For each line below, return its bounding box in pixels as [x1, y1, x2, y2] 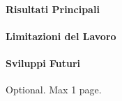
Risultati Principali [6, 1, 100, 16]
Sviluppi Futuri [6, 55, 81, 70]
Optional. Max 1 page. [6, 82, 102, 97]
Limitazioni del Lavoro [6, 28, 116, 43]
